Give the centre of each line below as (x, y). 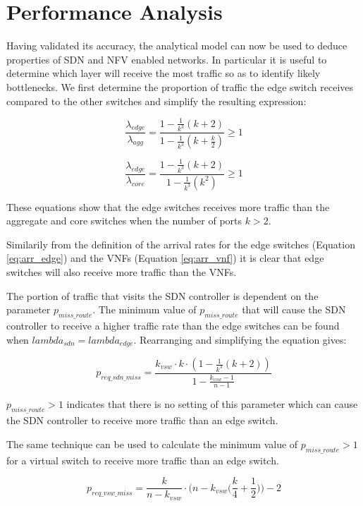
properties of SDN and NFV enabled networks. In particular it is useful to (167, 59)
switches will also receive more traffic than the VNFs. (122, 272)
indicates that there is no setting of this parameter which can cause (212, 404)
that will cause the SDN (294, 309)
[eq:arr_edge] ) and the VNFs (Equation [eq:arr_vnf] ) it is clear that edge (165, 258)
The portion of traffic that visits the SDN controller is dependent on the (162, 295)
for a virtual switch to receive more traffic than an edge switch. (143, 460)
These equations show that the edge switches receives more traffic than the (168, 206)
